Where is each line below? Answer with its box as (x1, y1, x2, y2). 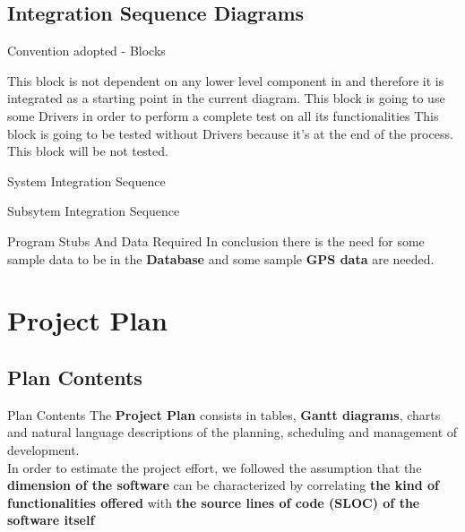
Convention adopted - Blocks (7, 41, 166, 60)
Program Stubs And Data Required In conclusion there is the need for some (7, 231, 425, 250)
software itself (7, 511, 95, 529)
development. (7, 440, 80, 459)
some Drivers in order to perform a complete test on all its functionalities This (7, 106, 439, 124)
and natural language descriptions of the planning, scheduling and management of (7, 423, 458, 442)
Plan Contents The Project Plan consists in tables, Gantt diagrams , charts (7, 405, 441, 424)
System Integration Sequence (7, 171, 166, 190)
